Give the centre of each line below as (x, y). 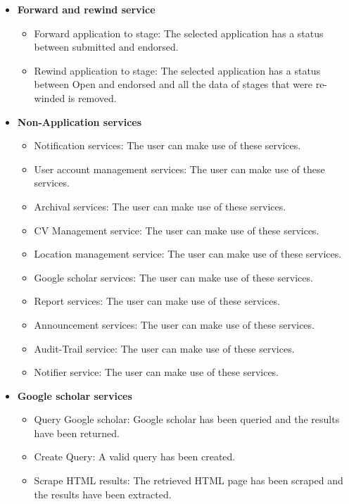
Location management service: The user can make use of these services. (188, 254)
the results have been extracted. (103, 494)
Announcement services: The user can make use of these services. (174, 324)
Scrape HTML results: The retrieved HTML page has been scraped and (189, 480)
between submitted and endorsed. (106, 47)
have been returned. (77, 433)
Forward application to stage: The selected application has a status (179, 33)
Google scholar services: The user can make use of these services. (173, 277)
